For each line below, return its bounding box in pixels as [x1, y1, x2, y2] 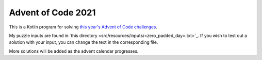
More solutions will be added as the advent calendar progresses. [9, 48, 139, 54]
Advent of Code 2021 [9, 7, 96, 18]
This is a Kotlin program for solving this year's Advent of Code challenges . [9, 24, 158, 30]
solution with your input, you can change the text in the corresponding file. [9, 39, 158, 45]
